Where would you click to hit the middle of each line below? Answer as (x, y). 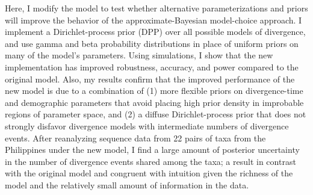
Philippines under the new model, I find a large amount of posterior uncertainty (152, 150)
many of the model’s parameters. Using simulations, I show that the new (139, 55)
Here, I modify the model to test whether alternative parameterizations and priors (156, 8)
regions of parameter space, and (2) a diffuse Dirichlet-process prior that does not (156, 114)
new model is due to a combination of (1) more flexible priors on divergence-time (154, 91)
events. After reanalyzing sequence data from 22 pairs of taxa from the (135, 138)
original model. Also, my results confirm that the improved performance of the (150, 79)
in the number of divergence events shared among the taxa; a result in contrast (150, 161)
